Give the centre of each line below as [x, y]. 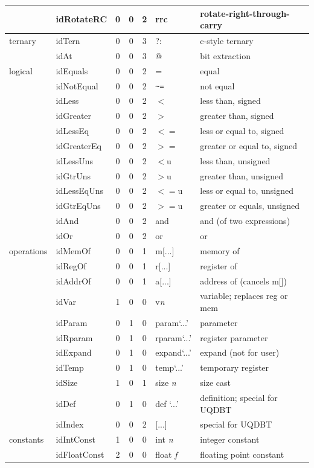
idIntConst [75, 439]
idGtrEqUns [78, 206]
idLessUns [75, 160]
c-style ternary [227, 40]
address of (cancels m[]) [244, 280]
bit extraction [225, 55]
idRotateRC [82, 19]
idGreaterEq [78, 145]
